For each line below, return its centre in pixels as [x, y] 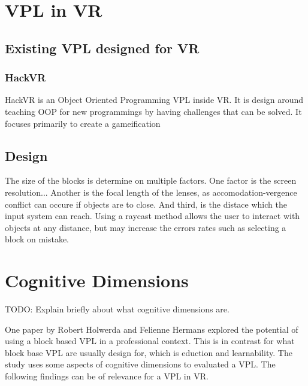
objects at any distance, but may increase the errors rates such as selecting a [146, 227]
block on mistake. [37, 239]
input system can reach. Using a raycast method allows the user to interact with [153, 216]
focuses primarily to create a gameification [83, 123]
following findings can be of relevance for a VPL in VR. [107, 376]
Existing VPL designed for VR [102, 48]
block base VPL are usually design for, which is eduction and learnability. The [149, 352]
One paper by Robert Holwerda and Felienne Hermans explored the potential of [152, 329]
